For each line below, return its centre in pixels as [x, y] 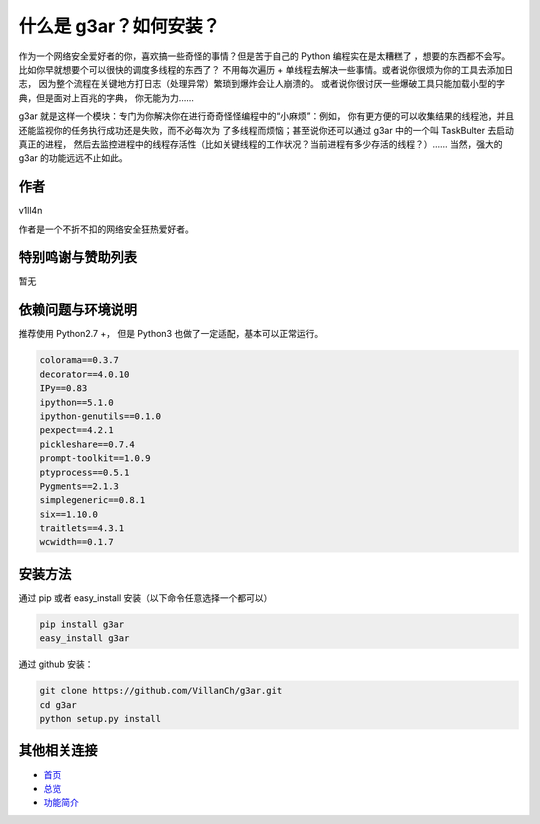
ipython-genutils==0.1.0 [100, 416]
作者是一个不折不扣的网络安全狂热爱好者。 [106, 229]
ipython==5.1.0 [76, 402]
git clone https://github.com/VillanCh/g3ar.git [161, 691]
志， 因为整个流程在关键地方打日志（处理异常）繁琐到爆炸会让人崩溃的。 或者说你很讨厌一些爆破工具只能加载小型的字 [261, 84]
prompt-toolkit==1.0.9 [95, 458]
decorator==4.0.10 [84, 374]
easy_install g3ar [84, 638]
